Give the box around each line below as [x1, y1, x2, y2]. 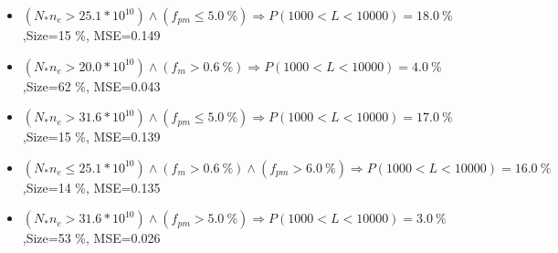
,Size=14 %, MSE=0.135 [22, 177, 161, 196]
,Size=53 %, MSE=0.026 [22, 228, 161, 248]
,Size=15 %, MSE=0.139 [22, 127, 161, 146]
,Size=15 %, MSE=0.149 [22, 26, 161, 44]
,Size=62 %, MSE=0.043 [22, 76, 161, 95]
